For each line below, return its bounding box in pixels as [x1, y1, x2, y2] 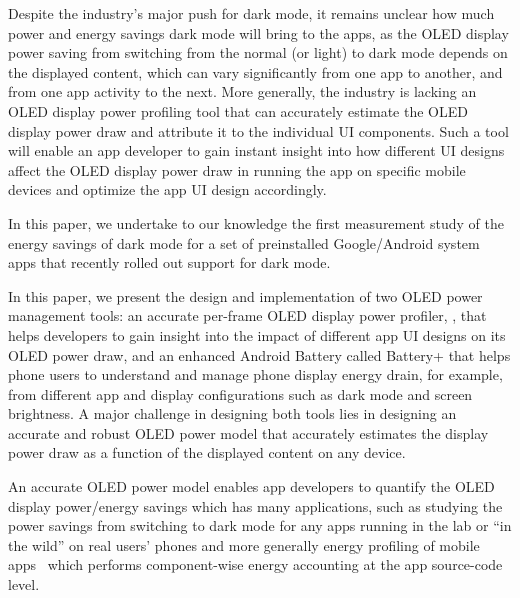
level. [8, 574, 40, 595]
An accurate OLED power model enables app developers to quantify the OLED [8, 476, 495, 497]
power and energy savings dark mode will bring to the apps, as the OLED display [8, 22, 509, 43]
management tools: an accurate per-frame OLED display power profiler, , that [8, 305, 487, 326]
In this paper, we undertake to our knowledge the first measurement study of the [8, 212, 504, 233]
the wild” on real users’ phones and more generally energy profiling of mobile [8, 534, 480, 555]
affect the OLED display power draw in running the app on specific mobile [8, 159, 466, 180]
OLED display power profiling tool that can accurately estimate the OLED [8, 100, 468, 121]
